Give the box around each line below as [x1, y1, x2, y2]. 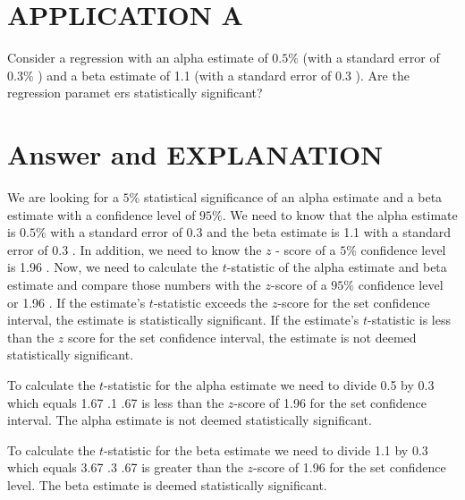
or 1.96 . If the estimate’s [7, 292, 146, 311]
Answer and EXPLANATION [7, 136, 384, 173]
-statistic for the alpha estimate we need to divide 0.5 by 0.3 [104, 375, 435, 394]
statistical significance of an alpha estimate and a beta [143, 188, 443, 207]
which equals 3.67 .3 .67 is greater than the [7, 458, 243, 477]
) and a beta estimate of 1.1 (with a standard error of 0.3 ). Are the [38, 65, 410, 84]
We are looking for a [7, 188, 119, 207]
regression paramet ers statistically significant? [7, 83, 263, 102]
